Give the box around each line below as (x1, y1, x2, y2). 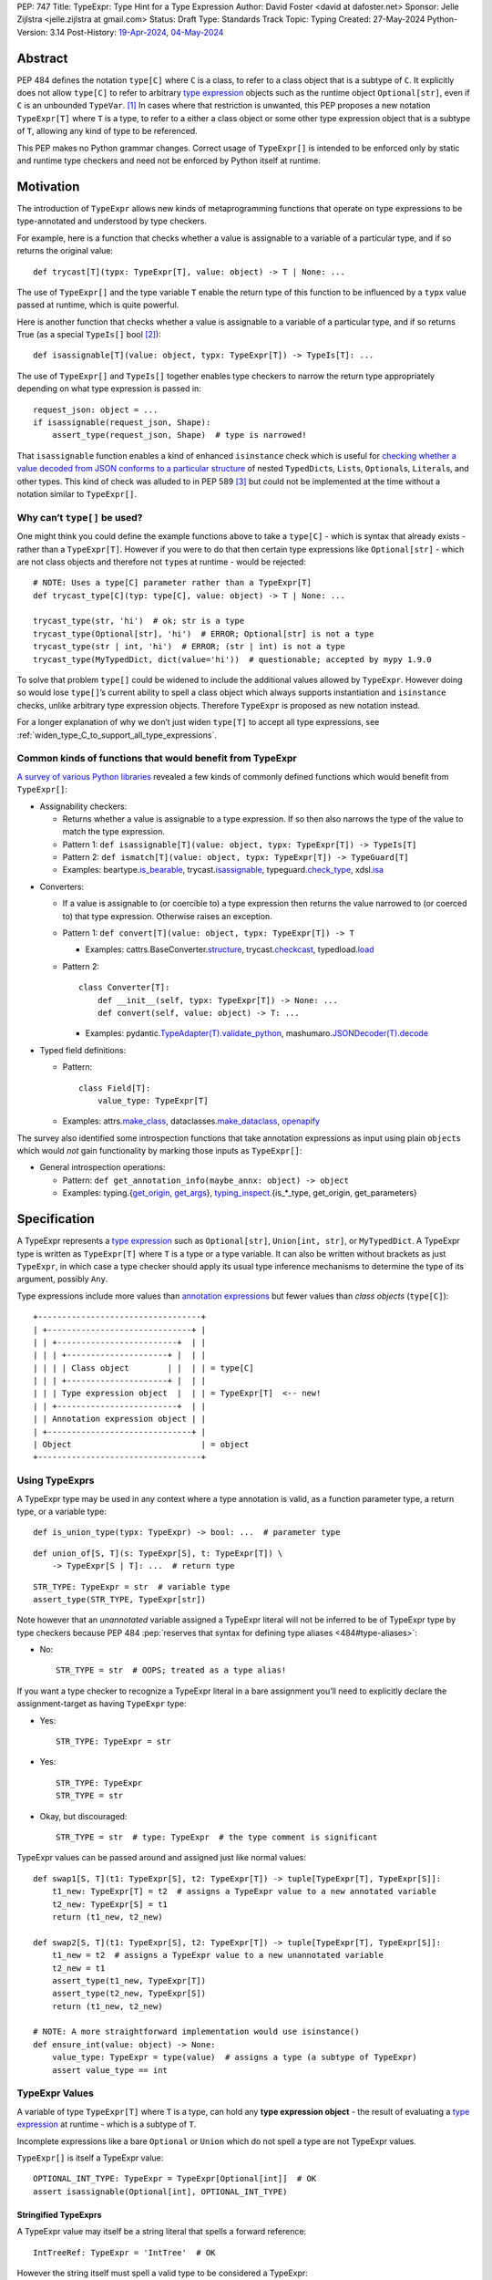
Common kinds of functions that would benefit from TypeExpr (16, 752, 297, 765)
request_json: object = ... (33, 404, 159, 415)
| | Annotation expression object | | (33, 1414, 207, 1425)
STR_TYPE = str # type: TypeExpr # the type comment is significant (56, 1831, 378, 1842)
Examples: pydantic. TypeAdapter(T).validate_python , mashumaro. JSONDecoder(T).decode (85, 1028, 428, 1039)
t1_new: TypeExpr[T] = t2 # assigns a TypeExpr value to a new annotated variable (51, 1886, 437, 1897)
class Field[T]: (78, 1083, 151, 1093)
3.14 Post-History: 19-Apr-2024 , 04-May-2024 (49, 26, 224, 37)
